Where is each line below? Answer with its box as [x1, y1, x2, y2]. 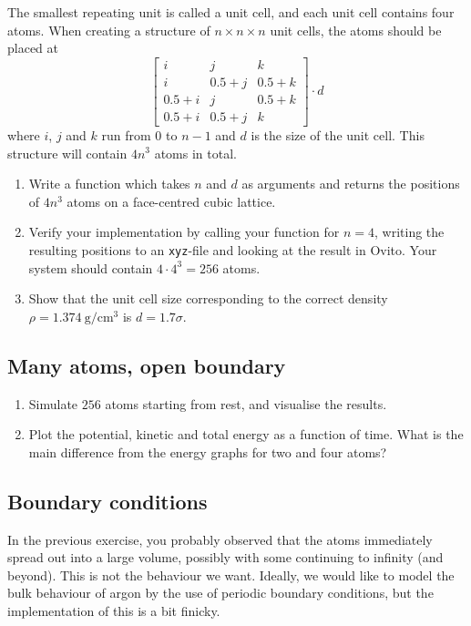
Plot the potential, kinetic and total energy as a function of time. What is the [28, 425, 464, 444]
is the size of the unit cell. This [251, 125, 425, 144]
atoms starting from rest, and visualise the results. [105, 394, 387, 413]
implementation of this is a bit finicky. [7, 600, 220, 620]
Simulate [28, 394, 78, 413]
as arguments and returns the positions [241, 174, 460, 193]
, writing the [374, 222, 445, 241]
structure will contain [7, 143, 128, 162]
